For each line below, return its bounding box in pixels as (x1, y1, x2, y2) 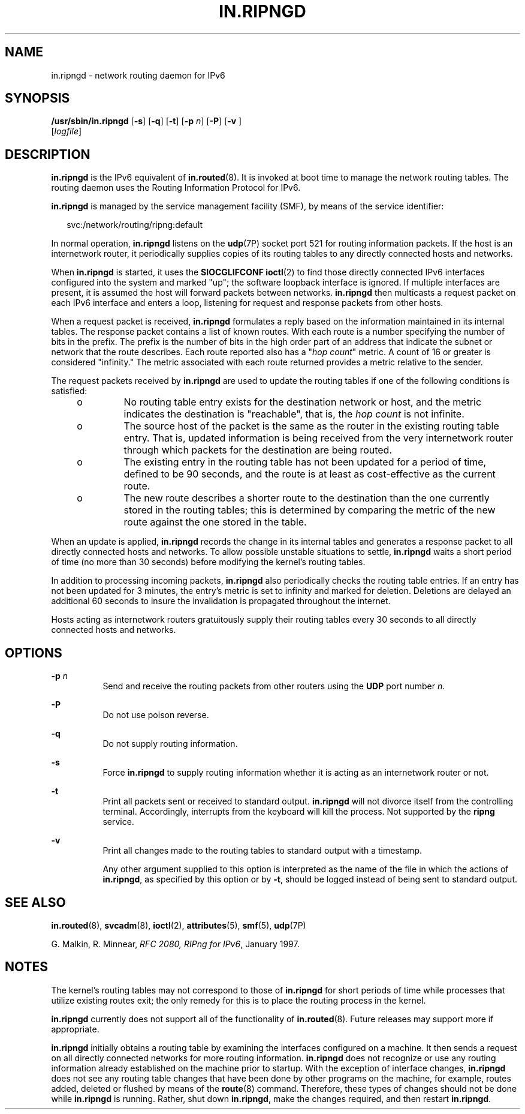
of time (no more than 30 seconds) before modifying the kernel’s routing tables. (51, 557, 366, 567)
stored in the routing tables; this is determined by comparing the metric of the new (123, 504, 496, 517)
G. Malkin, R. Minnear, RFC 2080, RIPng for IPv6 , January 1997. (51, 938, 300, 949)
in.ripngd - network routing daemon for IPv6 (51, 70, 225, 80)
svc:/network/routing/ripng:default (67, 220, 203, 230)
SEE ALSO (5, 894, 66, 910)
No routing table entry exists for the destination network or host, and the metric (123, 396, 482, 409)
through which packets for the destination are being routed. (123, 444, 393, 457)
